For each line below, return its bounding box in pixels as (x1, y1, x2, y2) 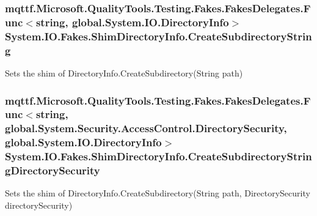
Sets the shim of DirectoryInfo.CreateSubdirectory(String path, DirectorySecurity (5, 187, 310, 199)
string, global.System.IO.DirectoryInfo (35, 14, 229, 29)
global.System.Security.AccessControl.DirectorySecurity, (5, 121, 287, 136)
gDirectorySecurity (5, 163, 100, 178)
